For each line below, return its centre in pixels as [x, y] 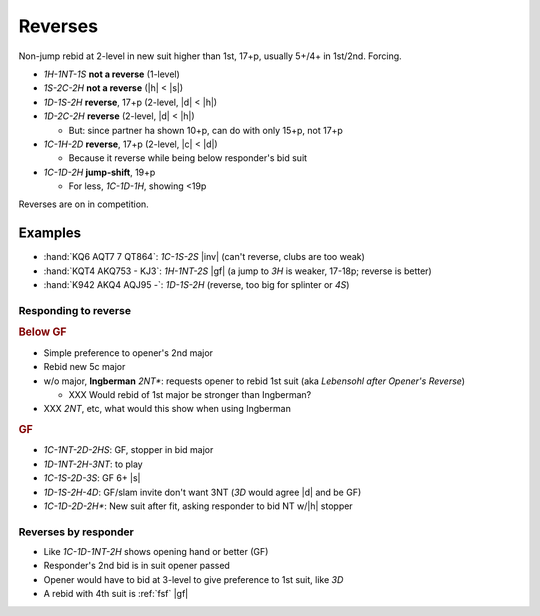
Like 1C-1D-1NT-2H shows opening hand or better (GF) [156, 552]
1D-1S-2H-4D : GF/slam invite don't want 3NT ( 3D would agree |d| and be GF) [202, 492]
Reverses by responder [76, 532]
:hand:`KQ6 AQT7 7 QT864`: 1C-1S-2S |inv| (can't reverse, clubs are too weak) [204, 257]
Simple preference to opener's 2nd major [128, 352]
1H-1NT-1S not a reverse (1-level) [111, 74]
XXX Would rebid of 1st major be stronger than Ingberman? [190, 394]
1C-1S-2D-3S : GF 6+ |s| [92, 478]
